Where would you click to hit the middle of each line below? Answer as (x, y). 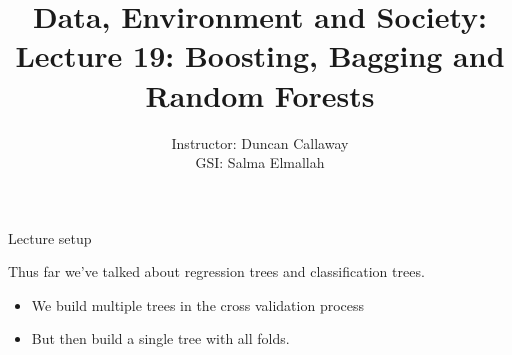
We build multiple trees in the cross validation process (198, 304)
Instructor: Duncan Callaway (260, 142)
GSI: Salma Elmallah (260, 162)
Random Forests (260, 94)
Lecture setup (50, 237)
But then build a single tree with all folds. (160, 338)
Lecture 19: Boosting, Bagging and (260, 55)
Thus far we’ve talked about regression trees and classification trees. (216, 271)
